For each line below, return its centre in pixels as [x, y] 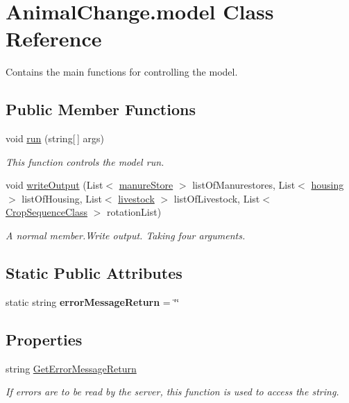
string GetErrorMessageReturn [71, 368]
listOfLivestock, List [217, 198]
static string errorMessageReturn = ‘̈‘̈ [93, 301]
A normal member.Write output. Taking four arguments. [126, 235]
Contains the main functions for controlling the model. [122, 72]
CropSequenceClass [47, 212]
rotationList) [134, 212]
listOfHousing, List [62, 198]
